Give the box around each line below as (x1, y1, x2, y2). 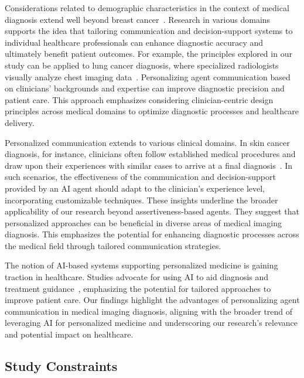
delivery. (5, 116, 35, 128)
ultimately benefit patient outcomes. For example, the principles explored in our (5, 47, 292, 60)
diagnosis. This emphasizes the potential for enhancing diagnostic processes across (5, 228, 299, 240)
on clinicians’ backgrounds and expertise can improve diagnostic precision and (5, 82, 285, 94)
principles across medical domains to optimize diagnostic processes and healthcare (5, 105, 299, 117)
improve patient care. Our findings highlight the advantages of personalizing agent (5, 294, 300, 306)
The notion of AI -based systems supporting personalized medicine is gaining (5, 259, 278, 271)
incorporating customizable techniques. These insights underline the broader (5, 193, 278, 206)
